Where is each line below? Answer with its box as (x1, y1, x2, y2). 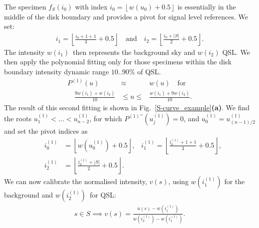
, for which (89, 113, 122, 123)
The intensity (4, 46, 45, 57)
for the (224, 176, 245, 187)
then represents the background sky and (73, 46, 196, 57)
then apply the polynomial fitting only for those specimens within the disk (4, 56, 232, 67)
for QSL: (89, 190, 116, 200)
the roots (4, 113, 31, 123)
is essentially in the (177, 1, 236, 11)
